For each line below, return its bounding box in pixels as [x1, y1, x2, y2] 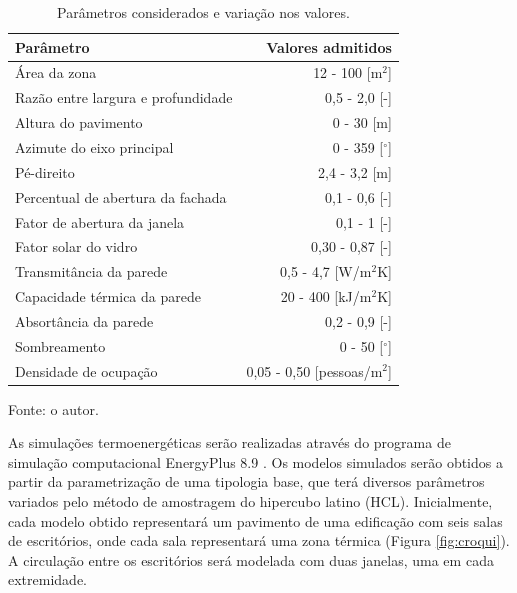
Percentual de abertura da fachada [15, 186, 227, 207]
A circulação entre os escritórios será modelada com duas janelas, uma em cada [8, 549, 494, 570]
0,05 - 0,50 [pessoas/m [246, 360, 383, 381]
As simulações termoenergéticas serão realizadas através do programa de [8, 432, 451, 453]
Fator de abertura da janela [15, 211, 185, 232]
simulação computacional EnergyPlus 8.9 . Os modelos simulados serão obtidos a [8, 451, 503, 472]
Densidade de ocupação [15, 360, 158, 381]
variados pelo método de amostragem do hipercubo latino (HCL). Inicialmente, [8, 491, 493, 512]
